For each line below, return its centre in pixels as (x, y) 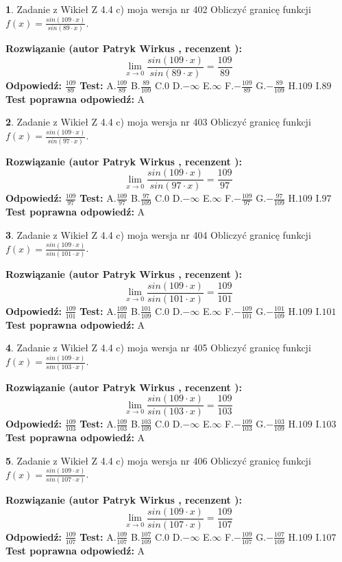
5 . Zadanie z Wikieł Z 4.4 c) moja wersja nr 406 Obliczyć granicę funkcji (158, 460)
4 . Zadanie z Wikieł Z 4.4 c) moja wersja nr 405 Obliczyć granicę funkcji (158, 348)
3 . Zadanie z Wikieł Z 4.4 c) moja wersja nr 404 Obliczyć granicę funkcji (158, 234)
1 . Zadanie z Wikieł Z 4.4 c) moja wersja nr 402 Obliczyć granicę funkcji (158, 9)
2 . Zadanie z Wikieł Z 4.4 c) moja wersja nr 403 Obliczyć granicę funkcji (158, 122)
